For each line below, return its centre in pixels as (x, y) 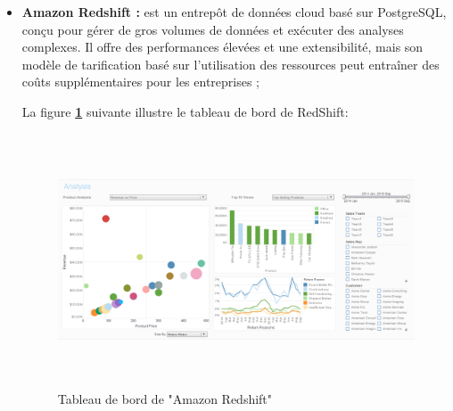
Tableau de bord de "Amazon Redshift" (165, 398)
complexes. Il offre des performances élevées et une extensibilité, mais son (222, 47)
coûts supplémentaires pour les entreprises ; (141, 82)
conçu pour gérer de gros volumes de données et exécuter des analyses (213, 29)
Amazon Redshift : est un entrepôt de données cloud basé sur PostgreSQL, (234, 12)
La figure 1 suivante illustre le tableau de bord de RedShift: (185, 111)
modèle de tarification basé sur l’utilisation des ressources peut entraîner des (231, 64)
